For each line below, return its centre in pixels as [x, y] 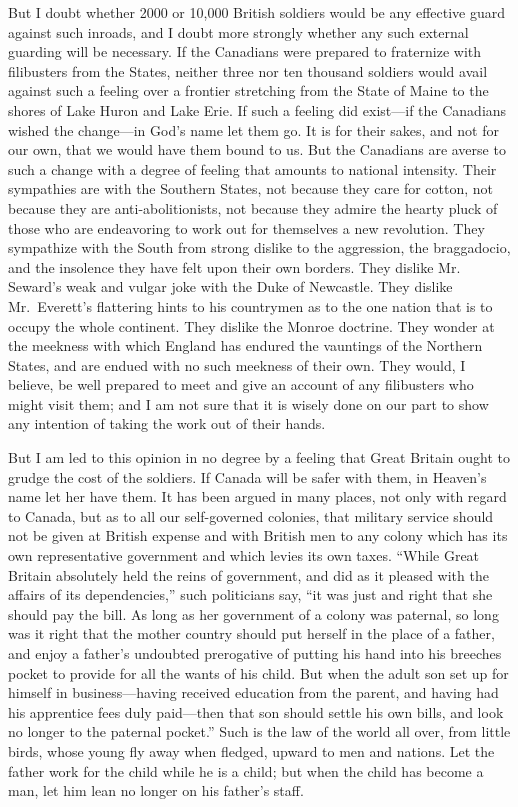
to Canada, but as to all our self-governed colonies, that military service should [251, 515]
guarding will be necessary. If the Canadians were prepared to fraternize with [245, 51]
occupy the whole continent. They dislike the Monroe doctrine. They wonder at [251, 325]
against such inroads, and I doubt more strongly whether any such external [238, 31]
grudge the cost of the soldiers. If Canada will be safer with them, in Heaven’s [247, 476]
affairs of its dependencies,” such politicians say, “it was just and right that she [250, 594]
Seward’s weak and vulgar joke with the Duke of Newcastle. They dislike [230, 286]
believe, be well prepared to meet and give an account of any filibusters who [241, 384]
